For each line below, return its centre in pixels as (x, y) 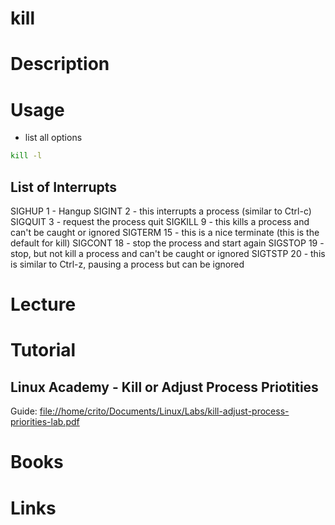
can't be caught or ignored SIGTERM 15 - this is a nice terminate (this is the (165, 232)
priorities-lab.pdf (45, 422)
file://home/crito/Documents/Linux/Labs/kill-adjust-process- (164, 411)
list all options (53, 138)
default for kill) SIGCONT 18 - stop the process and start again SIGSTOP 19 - (167, 243)
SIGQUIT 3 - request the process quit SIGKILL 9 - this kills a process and (160, 221)
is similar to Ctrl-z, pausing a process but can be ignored (127, 264)
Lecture (43, 304)
